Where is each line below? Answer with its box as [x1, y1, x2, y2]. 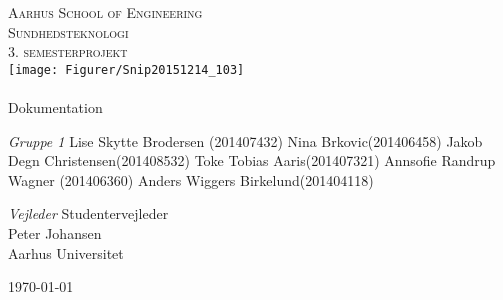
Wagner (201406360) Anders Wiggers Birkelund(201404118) [8, 169, 374, 190]
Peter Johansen [8, 223, 102, 243]
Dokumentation [8, 97, 103, 118]
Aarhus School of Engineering [8, 2, 203, 22]
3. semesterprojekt [8, 41, 128, 62]
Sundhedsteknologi [8, 21, 129, 42]
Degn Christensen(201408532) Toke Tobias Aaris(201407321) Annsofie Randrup [8, 150, 496, 171]
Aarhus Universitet [8, 242, 124, 263]
